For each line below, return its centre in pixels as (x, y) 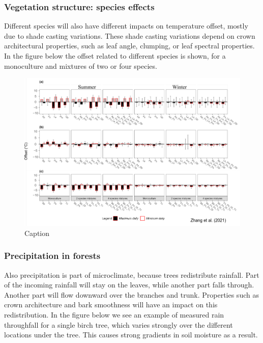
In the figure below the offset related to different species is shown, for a (115, 56)
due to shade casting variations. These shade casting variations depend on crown (130, 35)
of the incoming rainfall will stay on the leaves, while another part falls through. (129, 285)
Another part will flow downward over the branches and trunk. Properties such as (131, 294)
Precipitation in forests (52, 256)
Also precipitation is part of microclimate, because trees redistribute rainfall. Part (132, 274)
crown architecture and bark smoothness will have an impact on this (111, 305)
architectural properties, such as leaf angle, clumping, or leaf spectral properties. (129, 46)
